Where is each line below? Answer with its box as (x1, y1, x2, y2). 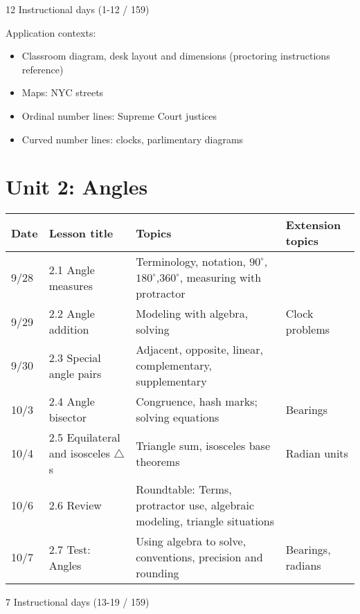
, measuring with (179, 269, 262, 286)
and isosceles (48, 445, 110, 462)
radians (285, 557, 321, 573)
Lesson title (48, 224, 114, 241)
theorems (136, 453, 180, 469)
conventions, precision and (136, 549, 263, 566)
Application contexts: (6, 25, 96, 39)
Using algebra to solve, (136, 533, 246, 550)
